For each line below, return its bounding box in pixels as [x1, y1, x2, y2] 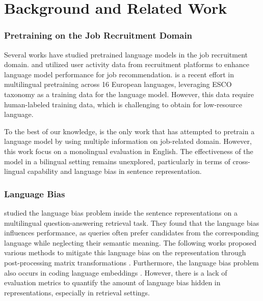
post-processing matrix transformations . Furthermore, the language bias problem [4, 257, 259, 267]
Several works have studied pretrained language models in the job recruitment [4, 49, 248, 59]
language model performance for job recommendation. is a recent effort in [4, 69, 234, 79]
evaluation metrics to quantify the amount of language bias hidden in [4, 277, 221, 288]
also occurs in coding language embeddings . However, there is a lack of [4, 267, 227, 278]
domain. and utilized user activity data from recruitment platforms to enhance [4, 59, 250, 70]
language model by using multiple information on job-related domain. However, [4, 136, 252, 146]
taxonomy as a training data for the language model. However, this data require [4, 88, 254, 99]
